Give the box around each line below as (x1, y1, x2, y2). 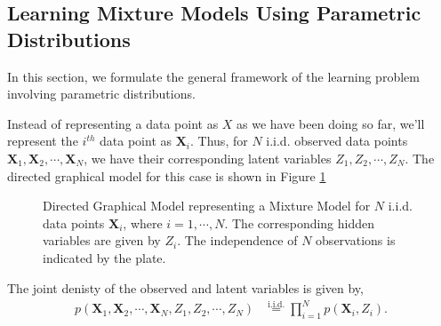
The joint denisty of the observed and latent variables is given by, (7, 278, 364, 297)
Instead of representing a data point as (7, 114, 219, 132)
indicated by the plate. (43, 248, 166, 266)
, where (123, 213, 163, 232)
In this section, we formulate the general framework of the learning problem (7, 67, 420, 85)
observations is (316, 231, 396, 250)
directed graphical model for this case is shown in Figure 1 (7, 166, 326, 185)
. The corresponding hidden (224, 213, 375, 232)
